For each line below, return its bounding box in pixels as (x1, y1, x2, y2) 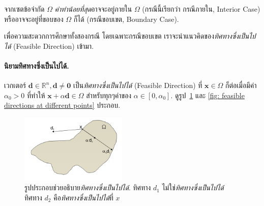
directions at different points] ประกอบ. (4, 100, 121, 110)
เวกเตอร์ (4, 80, 26, 91)
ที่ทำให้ (26, 90, 45, 100)
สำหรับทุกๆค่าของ (86, 90, 132, 100)
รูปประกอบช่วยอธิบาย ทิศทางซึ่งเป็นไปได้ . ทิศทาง (24, 182, 151, 193)
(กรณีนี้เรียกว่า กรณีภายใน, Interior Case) (142, 4, 260, 14)
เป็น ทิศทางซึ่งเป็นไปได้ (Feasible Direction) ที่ (73, 80, 202, 91)
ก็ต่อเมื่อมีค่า (225, 80, 257, 91)
